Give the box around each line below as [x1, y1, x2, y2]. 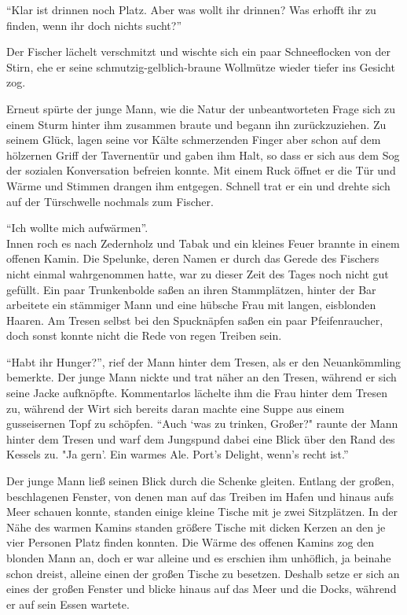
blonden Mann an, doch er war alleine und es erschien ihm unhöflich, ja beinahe [6, 550, 391, 565]
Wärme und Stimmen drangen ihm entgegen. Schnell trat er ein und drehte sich [6, 177, 390, 193]
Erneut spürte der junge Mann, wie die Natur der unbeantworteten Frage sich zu [6, 100, 396, 116]
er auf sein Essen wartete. [6, 595, 130, 612]
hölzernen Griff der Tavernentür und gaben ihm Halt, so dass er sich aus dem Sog [6, 146, 400, 163]
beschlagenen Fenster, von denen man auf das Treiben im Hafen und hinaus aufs [6, 488, 394, 504]
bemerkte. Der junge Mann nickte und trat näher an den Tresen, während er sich [6, 369, 397, 385]
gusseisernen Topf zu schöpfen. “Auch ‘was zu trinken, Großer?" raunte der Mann [6, 415, 398, 432]
